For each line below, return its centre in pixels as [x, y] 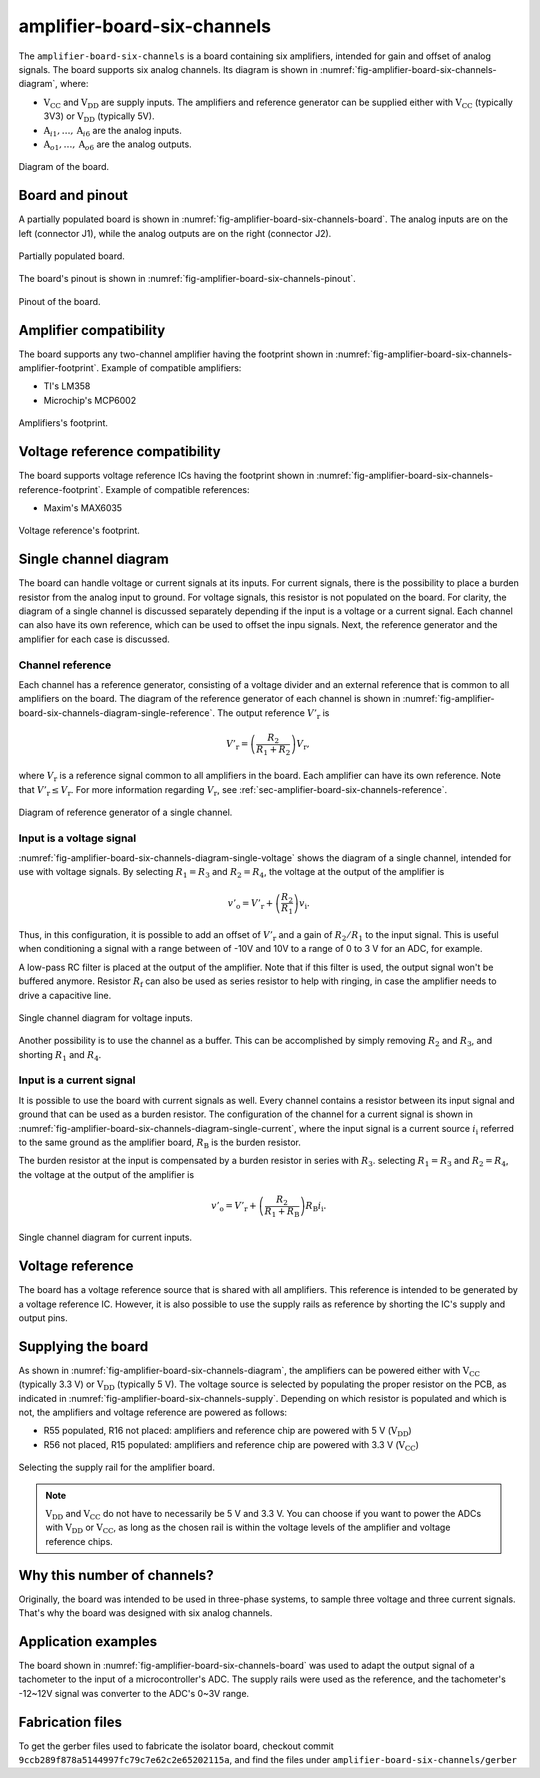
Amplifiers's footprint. [63, 423]
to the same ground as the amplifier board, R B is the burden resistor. [160, 1143]
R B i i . [316, 1207]
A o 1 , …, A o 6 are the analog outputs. [117, 145]
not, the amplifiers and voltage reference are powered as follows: [153, 1412]
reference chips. [79, 1541]
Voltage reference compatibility [119, 451]
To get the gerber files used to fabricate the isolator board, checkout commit [176, 1746]
